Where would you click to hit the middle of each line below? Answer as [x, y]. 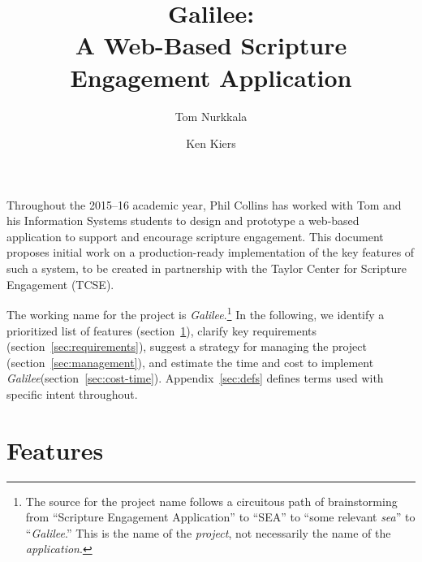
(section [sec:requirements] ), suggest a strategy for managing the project [187, 346]
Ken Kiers [211, 143]
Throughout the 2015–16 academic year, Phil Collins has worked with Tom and [204, 204]
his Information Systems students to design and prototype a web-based [183, 220]
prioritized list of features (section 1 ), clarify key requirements [162, 330]
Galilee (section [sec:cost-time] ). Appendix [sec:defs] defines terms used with [195, 378]
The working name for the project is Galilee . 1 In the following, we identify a [196, 313]
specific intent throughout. [72, 393]
